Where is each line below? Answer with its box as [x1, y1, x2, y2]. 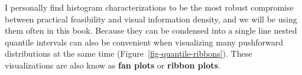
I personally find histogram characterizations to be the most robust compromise [5, 1, 294, 13]
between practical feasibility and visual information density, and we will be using [5, 12, 297, 25]
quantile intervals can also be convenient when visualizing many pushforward [5, 35, 284, 48]
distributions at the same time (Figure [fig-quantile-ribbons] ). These [5, 47, 252, 60]
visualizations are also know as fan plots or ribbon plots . [5, 58, 220, 71]
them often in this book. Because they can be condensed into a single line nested [5, 24, 297, 37]
